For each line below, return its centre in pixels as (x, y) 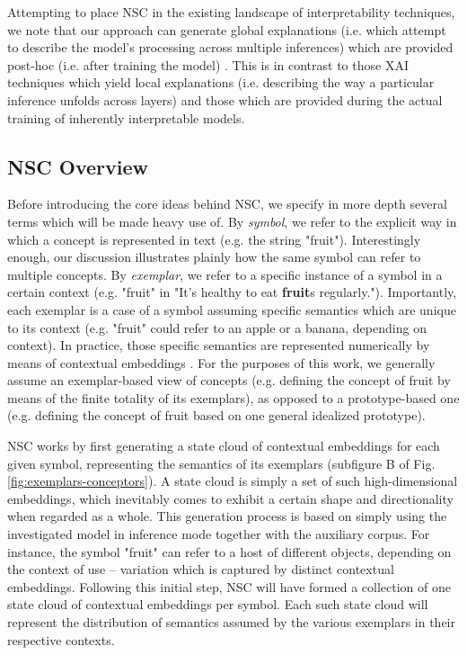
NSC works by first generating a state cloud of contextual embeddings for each (224, 446)
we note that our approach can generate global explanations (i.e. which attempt (227, 29)
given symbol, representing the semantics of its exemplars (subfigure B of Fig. (221, 463)
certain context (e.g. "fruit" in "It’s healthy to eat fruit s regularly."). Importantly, (232, 292)
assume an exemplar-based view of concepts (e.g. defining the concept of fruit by (229, 380)
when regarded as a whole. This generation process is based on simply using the (227, 516)
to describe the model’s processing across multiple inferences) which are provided (230, 47)
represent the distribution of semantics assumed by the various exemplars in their (231, 622)
